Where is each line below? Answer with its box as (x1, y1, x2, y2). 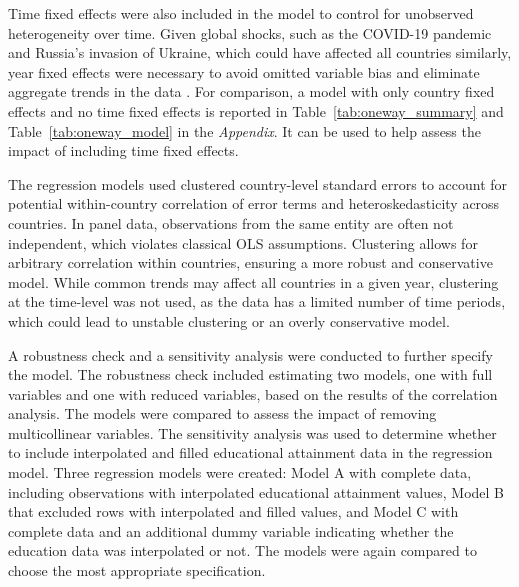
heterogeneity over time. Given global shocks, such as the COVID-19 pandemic (8, 22, 492, 43)
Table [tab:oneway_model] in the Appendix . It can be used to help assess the (8, 120, 481, 141)
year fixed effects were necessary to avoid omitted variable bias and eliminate (8, 61, 480, 82)
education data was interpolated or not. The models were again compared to (8, 540, 477, 561)
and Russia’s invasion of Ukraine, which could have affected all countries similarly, (8, 42, 512, 63)
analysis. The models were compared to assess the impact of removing (8, 403, 437, 424)
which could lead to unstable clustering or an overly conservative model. (8, 310, 450, 331)
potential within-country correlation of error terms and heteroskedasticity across (8, 193, 500, 214)
